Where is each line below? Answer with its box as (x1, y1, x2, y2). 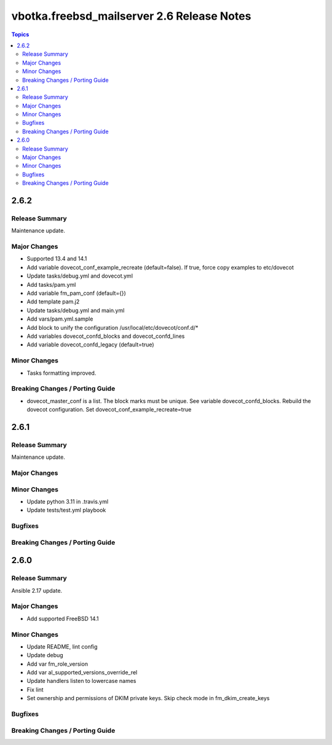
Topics (11, 31, 30, 38)
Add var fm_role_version (26, 660, 89, 668)
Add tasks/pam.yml (26, 281, 76, 288)
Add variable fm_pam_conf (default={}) (26, 289, 126, 297)
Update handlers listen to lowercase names (26, 677, 136, 685)
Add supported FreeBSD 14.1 (26, 615, 99, 622)
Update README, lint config (26, 642, 98, 650)
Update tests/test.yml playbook (26, 507, 106, 514)
